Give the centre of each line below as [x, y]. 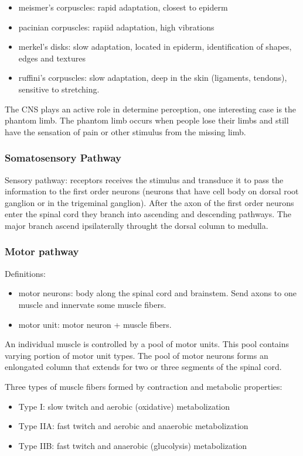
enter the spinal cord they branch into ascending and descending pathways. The [148, 214]
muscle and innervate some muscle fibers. [92, 304]
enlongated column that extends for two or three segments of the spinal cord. [143, 367]
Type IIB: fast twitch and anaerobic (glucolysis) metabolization [133, 445]
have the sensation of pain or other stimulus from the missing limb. [125, 131]
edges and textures [52, 58]
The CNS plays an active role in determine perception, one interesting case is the [151, 109]
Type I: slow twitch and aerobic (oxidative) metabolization [124, 406]
